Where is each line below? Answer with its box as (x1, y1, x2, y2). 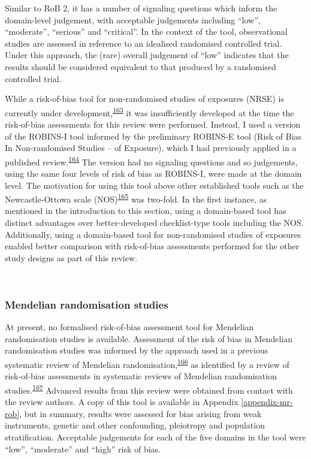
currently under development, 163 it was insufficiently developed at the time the (5, 104, 294, 119)
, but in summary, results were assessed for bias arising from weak (19, 407, 262, 419)
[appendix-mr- (241, 395, 293, 408)
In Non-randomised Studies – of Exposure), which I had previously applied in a (5, 141, 297, 154)
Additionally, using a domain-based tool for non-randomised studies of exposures (5, 228, 301, 240)
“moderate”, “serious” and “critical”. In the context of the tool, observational (5, 25, 288, 38)
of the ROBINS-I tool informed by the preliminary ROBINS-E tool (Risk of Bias (5, 129, 302, 142)
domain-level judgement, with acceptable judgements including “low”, (5, 13, 261, 26)
